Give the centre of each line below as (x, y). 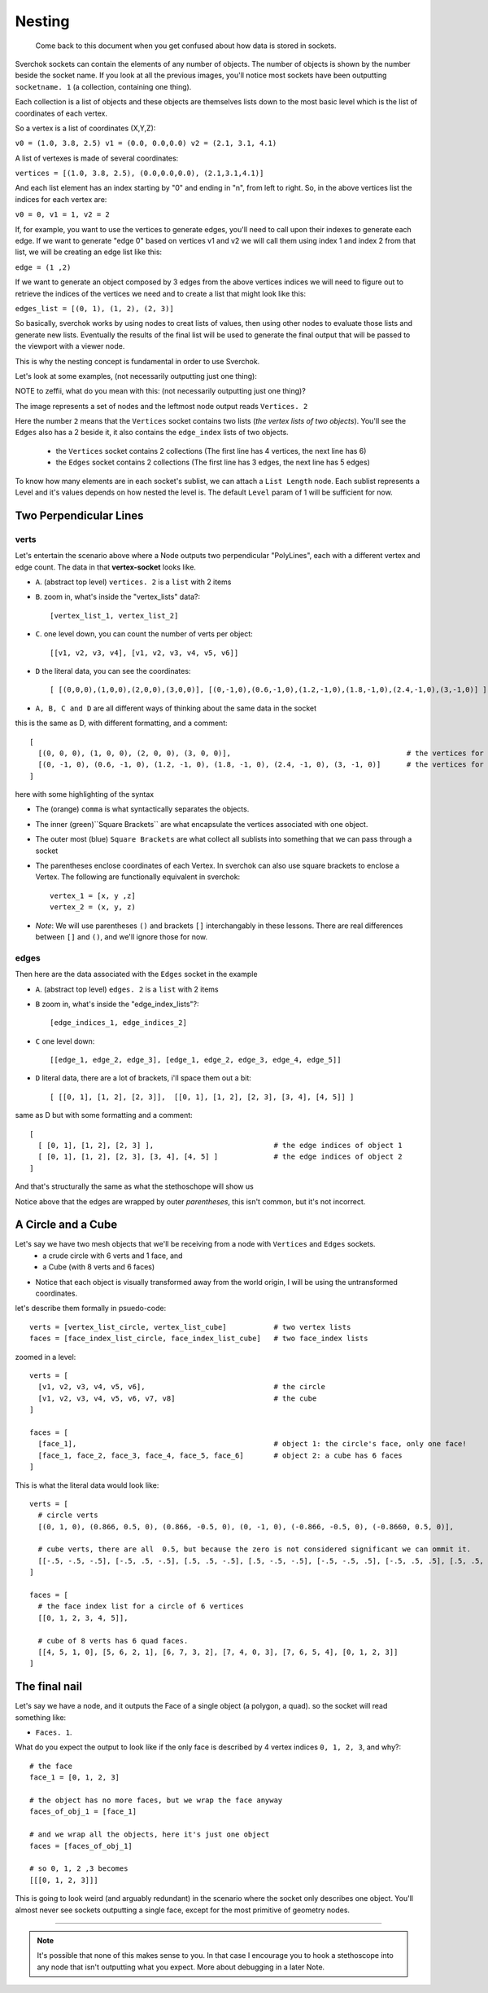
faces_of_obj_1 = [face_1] (83, 1812)
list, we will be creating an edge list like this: (89, 252)
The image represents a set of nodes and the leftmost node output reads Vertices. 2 (161, 406)
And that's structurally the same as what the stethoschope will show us (134, 1186)
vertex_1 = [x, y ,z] (93, 895)
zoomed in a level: (46, 1357)
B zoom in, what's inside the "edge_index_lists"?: (117, 1004)
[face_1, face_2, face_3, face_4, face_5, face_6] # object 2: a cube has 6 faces (220, 1455)
